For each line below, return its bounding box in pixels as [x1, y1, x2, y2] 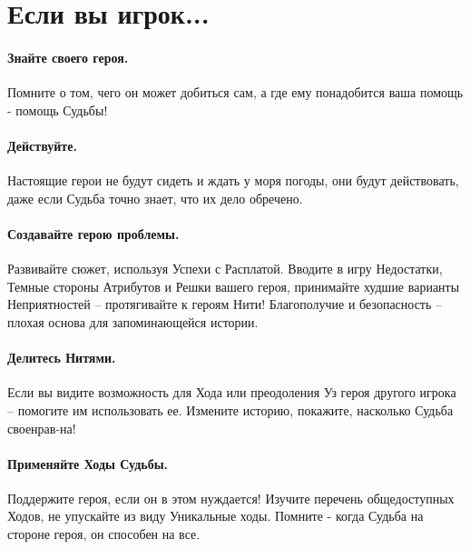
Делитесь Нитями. [7, 348, 116, 367]
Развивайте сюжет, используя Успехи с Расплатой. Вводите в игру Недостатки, [7, 259, 443, 278]
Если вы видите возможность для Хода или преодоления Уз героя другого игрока [7, 383, 456, 402]
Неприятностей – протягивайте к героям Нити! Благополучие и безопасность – [7, 294, 443, 314]
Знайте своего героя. [7, 47, 129, 66]
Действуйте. [7, 135, 77, 155]
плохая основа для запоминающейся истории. [7, 312, 259, 331]
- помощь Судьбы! [7, 100, 108, 119]
